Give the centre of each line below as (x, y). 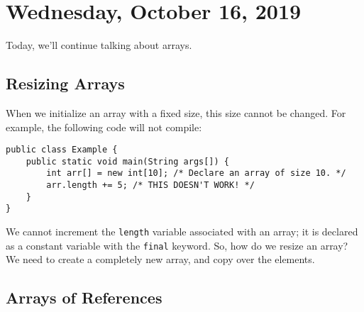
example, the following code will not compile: (104, 127)
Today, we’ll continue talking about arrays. (99, 45)
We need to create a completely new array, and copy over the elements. (160, 259)
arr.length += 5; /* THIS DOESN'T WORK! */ (150, 185)
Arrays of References (84, 297)
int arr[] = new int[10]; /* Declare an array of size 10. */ (196, 173)
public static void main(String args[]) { (127, 161)
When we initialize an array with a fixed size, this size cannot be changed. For (176, 112)
